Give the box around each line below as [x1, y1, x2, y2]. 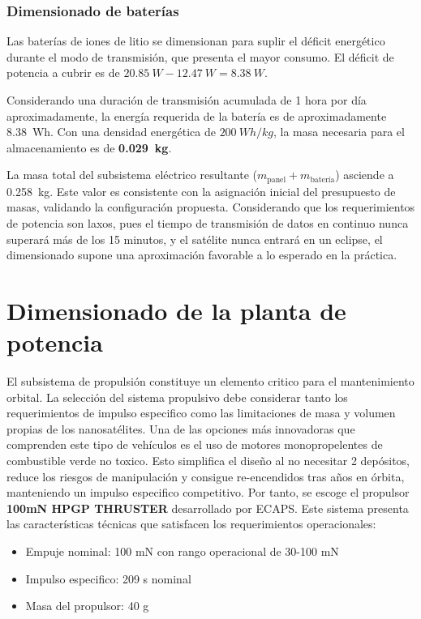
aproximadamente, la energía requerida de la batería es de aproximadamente [6, 107, 387, 124]
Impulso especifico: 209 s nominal [25, 570, 191, 587]
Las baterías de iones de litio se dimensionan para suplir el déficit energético [6, 32, 385, 49]
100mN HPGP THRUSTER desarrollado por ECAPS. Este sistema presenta [6, 499, 409, 516]
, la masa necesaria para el [273, 123, 405, 140]
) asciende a [335, 166, 394, 183]
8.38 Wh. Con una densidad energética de [6, 123, 216, 140]
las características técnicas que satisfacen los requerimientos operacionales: [6, 515, 376, 532]
